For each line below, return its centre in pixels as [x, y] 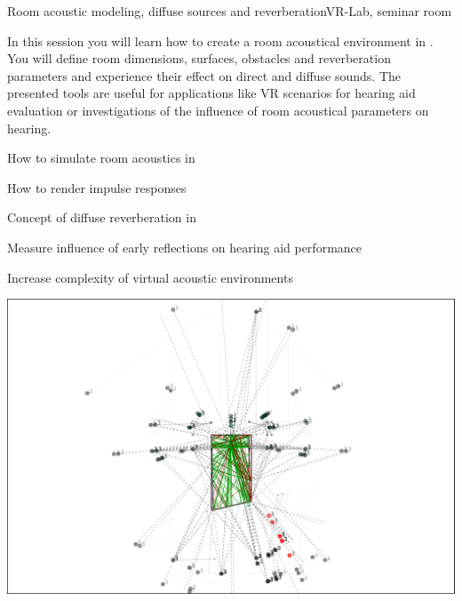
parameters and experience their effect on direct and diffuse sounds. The [204, 75]
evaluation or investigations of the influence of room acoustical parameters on [218, 110]
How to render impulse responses [97, 187]
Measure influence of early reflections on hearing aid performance [185, 247]
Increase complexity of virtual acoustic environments [150, 277]
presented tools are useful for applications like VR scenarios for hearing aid [211, 93]
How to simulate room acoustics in [101, 158]
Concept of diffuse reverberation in [102, 217]
